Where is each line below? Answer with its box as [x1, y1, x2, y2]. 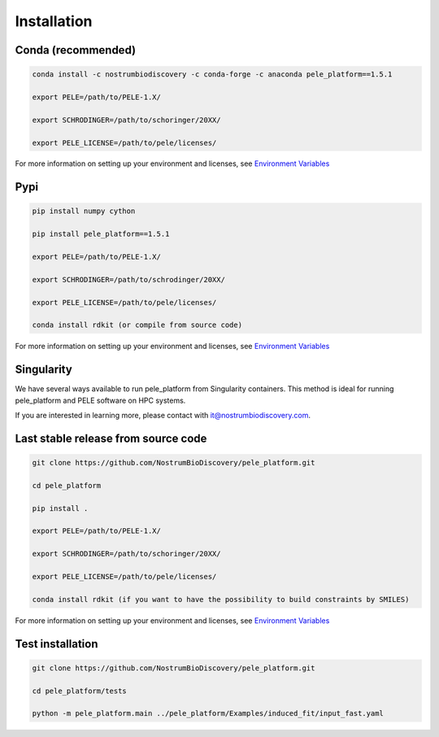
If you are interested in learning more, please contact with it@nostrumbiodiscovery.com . [15, 411, 311, 421]
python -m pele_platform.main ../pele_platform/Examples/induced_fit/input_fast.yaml [32, 709, 384, 718]
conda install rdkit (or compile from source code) [32, 321, 243, 329]
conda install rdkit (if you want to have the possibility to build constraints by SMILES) [32, 595, 410, 604]
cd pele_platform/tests [32, 686, 128, 696]
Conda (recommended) [15, 43, 137, 57]
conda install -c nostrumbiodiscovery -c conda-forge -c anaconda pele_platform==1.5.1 [32, 70, 393, 79]
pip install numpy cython [32, 207, 136, 216]
